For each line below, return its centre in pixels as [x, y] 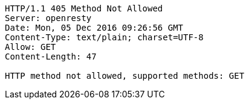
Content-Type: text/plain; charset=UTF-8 [104, 37]
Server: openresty [48, 18]
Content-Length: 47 [51, 57]
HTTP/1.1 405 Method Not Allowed [84, 8]
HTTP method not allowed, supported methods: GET [125, 76]
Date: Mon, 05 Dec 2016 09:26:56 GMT [94, 28]
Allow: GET [31, 47]
